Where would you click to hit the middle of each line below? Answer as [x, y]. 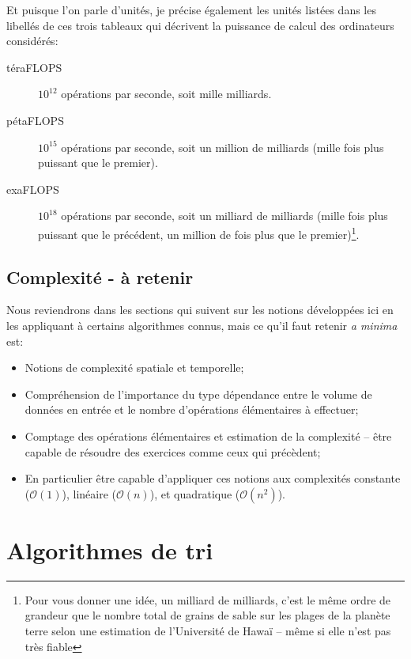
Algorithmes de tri [110, 549]
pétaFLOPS [35, 120]
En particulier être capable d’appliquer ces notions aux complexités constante [213, 478]
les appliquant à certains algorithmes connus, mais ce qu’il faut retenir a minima [202, 325]
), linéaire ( [89, 493]
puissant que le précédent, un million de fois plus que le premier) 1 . [199, 233]
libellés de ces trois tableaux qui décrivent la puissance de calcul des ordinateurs [200, 25]
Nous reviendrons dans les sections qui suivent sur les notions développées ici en [200, 310]
